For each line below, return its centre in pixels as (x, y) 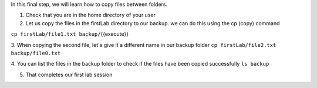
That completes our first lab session (69, 75)
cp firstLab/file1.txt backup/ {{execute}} (70, 34)
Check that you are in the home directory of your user (90, 15)
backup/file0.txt (36, 53)
